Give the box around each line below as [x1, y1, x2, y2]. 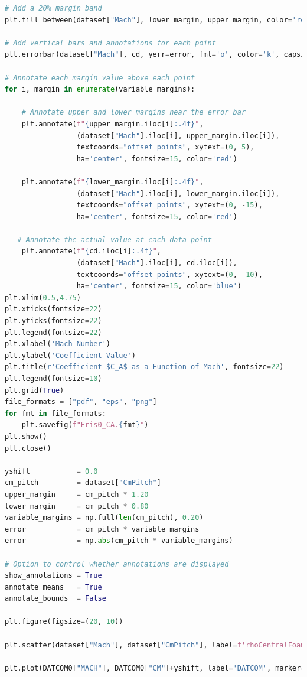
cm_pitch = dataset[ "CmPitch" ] [5, 479, 161, 487]
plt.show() [5, 432, 47, 441]
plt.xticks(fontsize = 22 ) [5, 305, 102, 314]
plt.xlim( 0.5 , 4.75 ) [5, 293, 81, 302]
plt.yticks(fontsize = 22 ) [5, 317, 102, 326]
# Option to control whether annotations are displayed [5, 559, 229, 568]
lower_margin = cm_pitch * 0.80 [5, 502, 149, 510]
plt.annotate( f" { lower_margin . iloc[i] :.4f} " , [21, 177, 204, 186]
